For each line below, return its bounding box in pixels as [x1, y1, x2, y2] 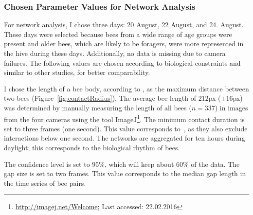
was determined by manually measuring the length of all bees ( [4, 102, 192, 112]
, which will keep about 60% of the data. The [105, 159, 240, 169]
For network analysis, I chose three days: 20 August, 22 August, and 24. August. [4, 19, 244, 30]
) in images [215, 102, 248, 112]
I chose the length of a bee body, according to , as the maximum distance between [4, 83, 249, 93]
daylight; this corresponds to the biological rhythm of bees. [4, 143, 180, 152]
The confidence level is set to [4, 159, 90, 169]
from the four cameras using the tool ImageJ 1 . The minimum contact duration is [4, 112, 245, 124]
